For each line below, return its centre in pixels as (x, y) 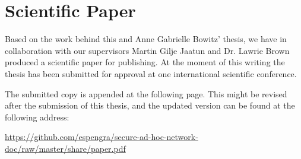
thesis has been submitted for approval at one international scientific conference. (151, 73)
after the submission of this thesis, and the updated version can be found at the (150, 105)
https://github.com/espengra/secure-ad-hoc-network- (102, 137)
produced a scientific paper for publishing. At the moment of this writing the (145, 62)
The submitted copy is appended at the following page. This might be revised (146, 93)
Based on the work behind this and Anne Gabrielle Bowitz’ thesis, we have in (146, 39)
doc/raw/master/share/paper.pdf (65, 148)
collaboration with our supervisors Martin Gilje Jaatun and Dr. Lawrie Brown (147, 50)
